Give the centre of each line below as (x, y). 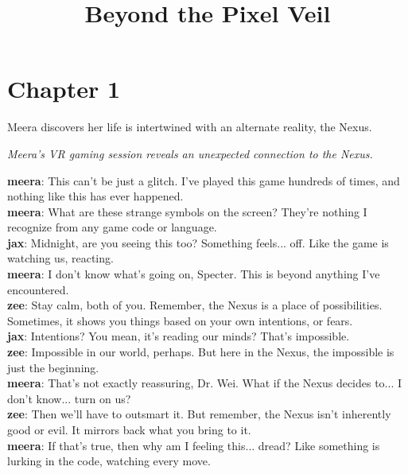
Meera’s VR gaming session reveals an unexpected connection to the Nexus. (190, 153)
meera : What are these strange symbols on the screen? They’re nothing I (187, 211)
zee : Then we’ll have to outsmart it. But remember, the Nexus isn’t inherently (199, 414)
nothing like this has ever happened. (95, 196)
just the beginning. (53, 367)
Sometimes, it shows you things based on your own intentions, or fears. (180, 320)
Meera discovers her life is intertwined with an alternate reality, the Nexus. (190, 127)
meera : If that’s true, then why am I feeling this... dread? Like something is (194, 445)
